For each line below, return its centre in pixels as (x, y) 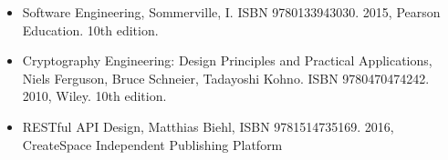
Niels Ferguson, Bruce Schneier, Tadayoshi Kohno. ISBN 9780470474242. (226, 78)
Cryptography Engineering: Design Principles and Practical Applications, (227, 60)
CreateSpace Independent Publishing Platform (152, 144)
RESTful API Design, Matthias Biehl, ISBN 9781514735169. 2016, (208, 126)
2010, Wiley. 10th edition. (94, 96)
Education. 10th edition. (90, 30)
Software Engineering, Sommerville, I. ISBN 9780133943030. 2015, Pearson (231, 12)
